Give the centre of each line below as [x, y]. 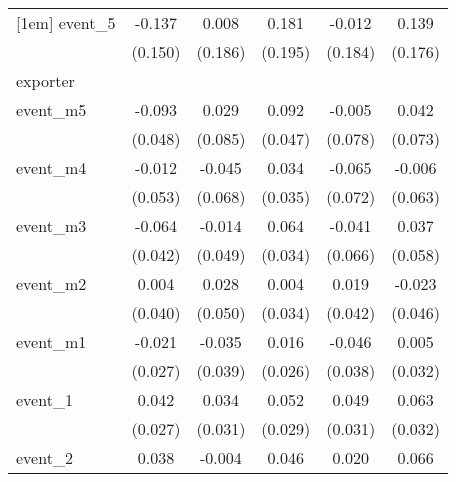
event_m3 [51, 225]
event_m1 [51, 341]
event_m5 [51, 109]
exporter [45, 80]
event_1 [44, 399]
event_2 [44, 457]
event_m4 [51, 167]
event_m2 [51, 283]
